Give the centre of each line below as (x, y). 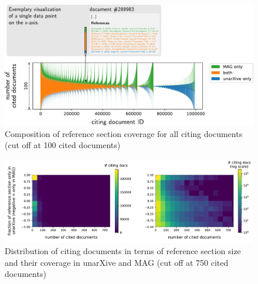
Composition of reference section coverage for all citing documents (124, 133)
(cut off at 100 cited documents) (63, 145)
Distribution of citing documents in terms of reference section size (123, 251)
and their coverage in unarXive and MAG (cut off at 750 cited (117, 262)
